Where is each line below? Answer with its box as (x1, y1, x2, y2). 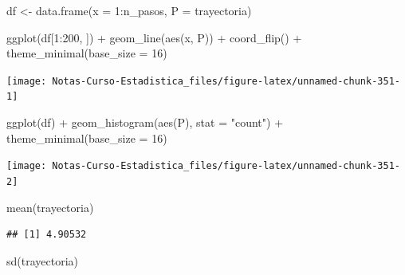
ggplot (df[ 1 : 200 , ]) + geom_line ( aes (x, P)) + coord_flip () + (6, 29, 302, 45)
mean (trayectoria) (6, 198, 94, 215)
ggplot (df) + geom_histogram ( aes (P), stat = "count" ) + (6, 114, 284, 131)
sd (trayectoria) (6, 252, 79, 269)
